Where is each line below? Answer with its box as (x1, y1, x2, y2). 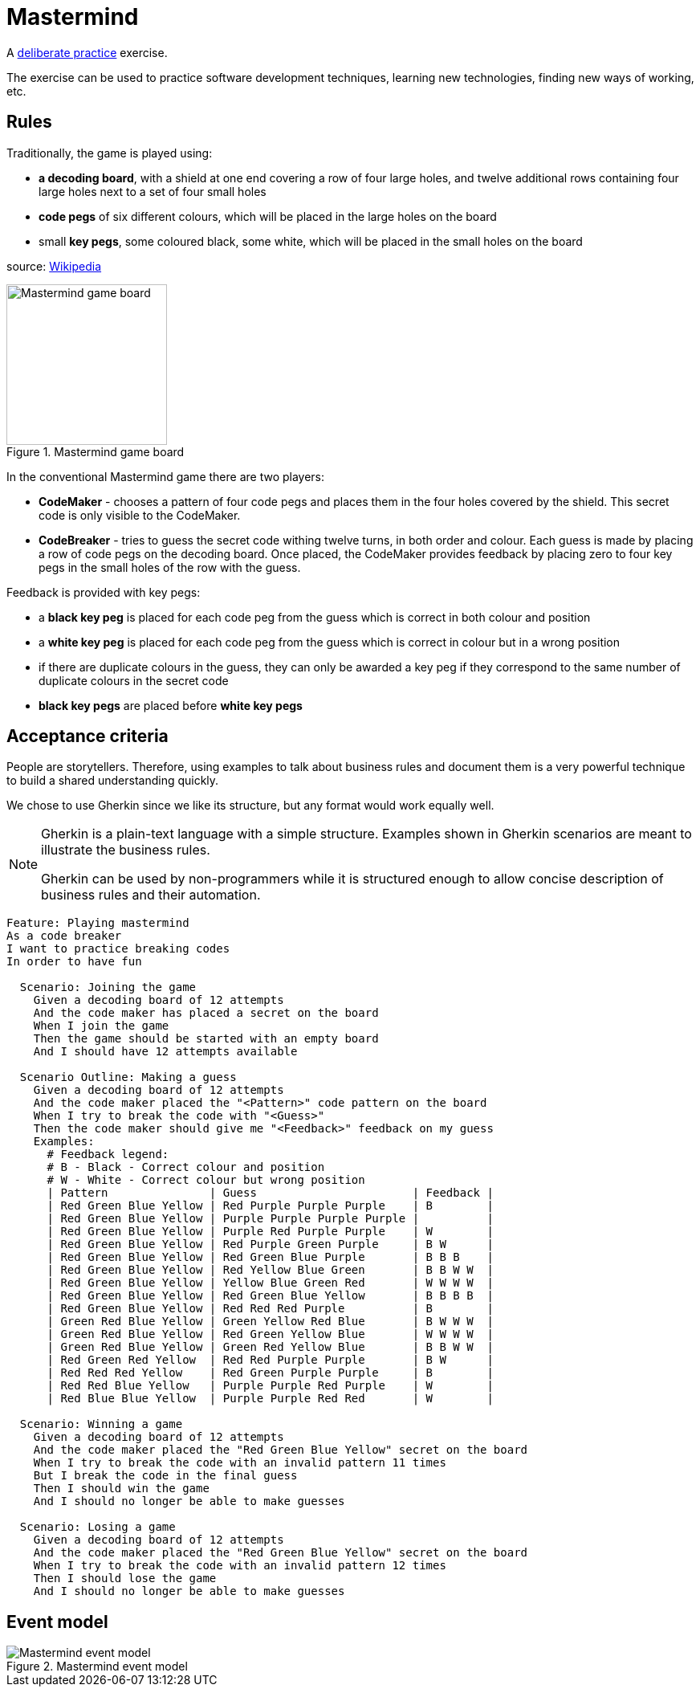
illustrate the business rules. (41, 842, 210, 859)
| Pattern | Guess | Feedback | (47, 1186, 494, 1200)
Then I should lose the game (33, 1572, 217, 1585)
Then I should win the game (33, 1482, 210, 1495)
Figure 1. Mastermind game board (6, 444, 185, 459)
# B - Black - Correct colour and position (47, 1161, 325, 1174)
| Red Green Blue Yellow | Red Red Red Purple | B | (47, 1302, 494, 1316)
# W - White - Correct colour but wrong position (47, 1173, 365, 1187)
